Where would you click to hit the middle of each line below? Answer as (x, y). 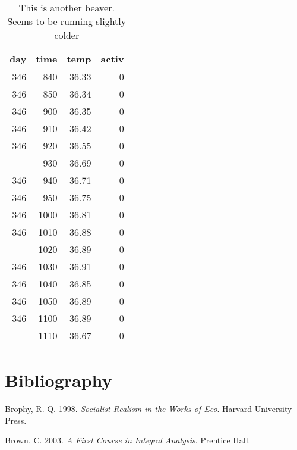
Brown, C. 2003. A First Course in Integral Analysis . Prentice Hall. (128, 440)
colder (67, 35)
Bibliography (59, 380)
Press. (16, 420)
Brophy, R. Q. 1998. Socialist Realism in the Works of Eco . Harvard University (148, 409)
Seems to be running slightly (67, 21)
